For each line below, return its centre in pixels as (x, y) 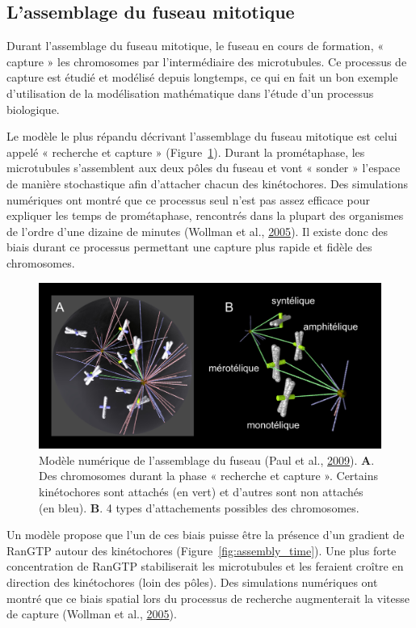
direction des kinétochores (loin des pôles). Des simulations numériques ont (192, 582)
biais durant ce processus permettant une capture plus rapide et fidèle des (189, 247)
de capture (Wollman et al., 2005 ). (92, 614)
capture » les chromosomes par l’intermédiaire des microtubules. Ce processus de (207, 61)
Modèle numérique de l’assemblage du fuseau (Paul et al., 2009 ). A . (207, 459)
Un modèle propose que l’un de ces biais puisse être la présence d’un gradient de (206, 535)
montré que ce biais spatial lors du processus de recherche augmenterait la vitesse (208, 598)
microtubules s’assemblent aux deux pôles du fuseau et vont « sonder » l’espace (204, 168)
